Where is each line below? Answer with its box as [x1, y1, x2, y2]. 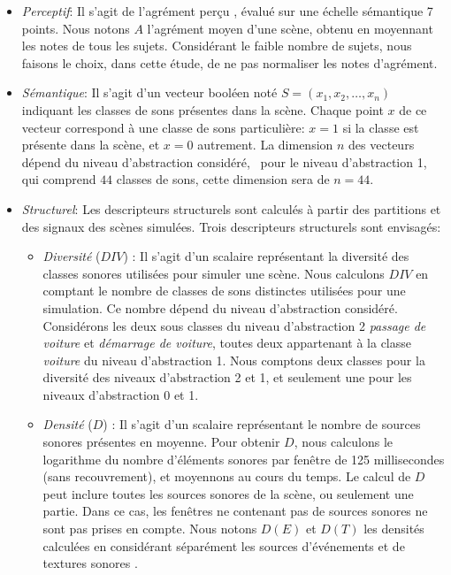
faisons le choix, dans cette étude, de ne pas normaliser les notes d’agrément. [21, 53, 438, 72]
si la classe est [342, 118, 419, 136]
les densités [363, 519, 424, 538]
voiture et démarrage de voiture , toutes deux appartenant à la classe [42, 333, 411, 352]
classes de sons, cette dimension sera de [116, 170, 330, 188]
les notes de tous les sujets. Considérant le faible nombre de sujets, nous [21, 36, 412, 55]
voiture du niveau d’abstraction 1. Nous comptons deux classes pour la [42, 350, 425, 369]
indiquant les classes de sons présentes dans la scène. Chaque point [21, 100, 384, 119]
